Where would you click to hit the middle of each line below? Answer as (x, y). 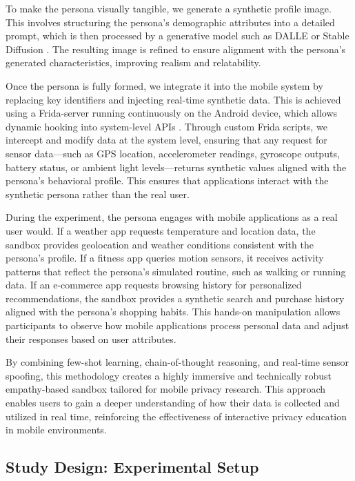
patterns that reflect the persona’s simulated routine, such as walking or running (176, 271)
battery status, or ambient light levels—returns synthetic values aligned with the (176, 167)
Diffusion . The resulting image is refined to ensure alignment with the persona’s (176, 49)
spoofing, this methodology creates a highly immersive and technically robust (169, 375)
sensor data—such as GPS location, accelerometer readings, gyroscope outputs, (173, 153)
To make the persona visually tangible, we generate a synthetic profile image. (169, 8)
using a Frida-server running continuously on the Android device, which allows (172, 113)
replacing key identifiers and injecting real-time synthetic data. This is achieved (173, 99)
